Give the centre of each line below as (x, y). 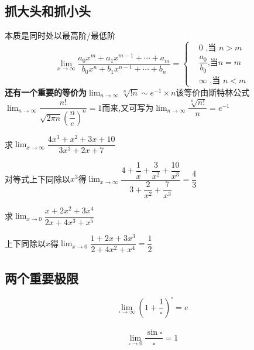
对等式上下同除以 (37, 179)
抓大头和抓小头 (48, 11)
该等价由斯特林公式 (213, 92)
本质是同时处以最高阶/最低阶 (60, 35)
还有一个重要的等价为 (46, 92)
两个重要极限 (42, 278)
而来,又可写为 (128, 107)
